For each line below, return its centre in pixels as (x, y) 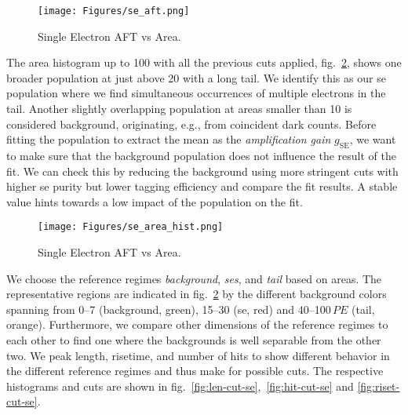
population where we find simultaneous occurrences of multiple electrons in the (196, 93)
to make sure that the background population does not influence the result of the (201, 156)
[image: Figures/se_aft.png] (114, 11)
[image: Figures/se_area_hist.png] (131, 227)
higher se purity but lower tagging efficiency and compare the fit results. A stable (202, 186)
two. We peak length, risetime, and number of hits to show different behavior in (198, 355)
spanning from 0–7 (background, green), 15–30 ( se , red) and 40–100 (169, 309)
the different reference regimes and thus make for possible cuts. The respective (195, 371)
